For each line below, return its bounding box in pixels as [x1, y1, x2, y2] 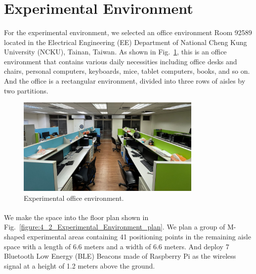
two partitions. [4, 85, 48, 95]
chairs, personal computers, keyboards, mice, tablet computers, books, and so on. [4, 66, 250, 76]
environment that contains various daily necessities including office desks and [4, 56, 237, 66]
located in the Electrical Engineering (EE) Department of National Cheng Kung [4, 37, 247, 47]
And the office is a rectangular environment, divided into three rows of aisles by [4, 75, 246, 86]
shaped [4, 231, 25, 241]
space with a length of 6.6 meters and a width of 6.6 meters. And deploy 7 [4, 241, 229, 251]
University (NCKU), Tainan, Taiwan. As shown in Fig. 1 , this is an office [4, 46, 227, 57]
